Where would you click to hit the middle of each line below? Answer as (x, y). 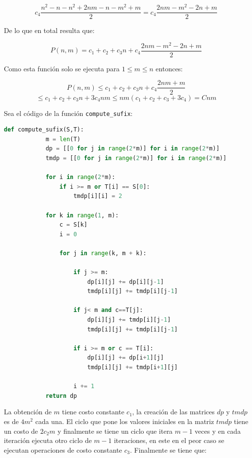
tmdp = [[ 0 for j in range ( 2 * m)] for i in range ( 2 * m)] (136, 158)
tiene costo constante (93, 412)
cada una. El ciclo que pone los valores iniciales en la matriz (125, 421)
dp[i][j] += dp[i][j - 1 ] (126, 282)
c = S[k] (73, 225)
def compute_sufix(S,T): (44, 130)
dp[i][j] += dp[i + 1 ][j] (126, 358)
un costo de (21, 431)
